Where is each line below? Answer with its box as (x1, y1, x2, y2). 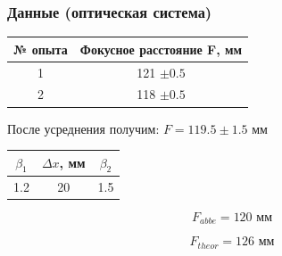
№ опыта (13, 39, 68, 58)
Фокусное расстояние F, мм (79, 39, 243, 58)
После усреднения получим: (7, 119, 160, 137)
